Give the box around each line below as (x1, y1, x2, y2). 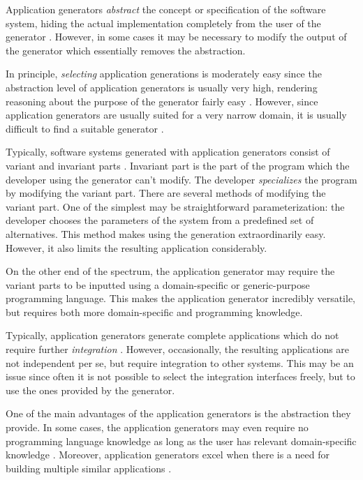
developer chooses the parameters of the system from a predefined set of (6, 213, 314, 227)
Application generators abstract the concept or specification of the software (6, 2, 326, 16)
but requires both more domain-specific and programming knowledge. (6, 304, 303, 319)
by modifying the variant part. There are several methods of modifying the (6, 186, 326, 200)
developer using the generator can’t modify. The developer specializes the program (6, 172, 357, 186)
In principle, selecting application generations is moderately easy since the (6, 66, 322, 81)
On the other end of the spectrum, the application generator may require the (6, 264, 335, 278)
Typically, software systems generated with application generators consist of (6, 144, 330, 159)
